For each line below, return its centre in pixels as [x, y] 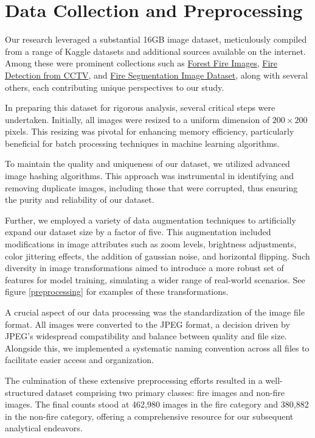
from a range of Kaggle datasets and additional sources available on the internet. [155, 51]
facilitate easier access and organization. [79, 360]
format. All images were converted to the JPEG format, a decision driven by [147, 324]
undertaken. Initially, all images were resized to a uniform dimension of [137, 119]
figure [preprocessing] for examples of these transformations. [117, 291]
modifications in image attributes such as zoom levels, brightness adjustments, [151, 244]
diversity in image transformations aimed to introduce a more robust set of [144, 268]
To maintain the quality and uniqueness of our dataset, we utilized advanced [147, 164]
